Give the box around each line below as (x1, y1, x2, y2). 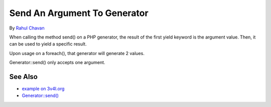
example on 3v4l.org (22, 85, 65, 92)
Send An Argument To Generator (9, 7, 149, 18)
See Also (9, 72, 38, 81)
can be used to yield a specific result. (9, 41, 87, 47)
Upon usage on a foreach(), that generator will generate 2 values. (9, 50, 145, 56)
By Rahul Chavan (9, 25, 45, 31)
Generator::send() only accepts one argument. (9, 59, 105, 65)
